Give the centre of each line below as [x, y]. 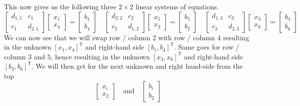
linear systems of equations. [177, 6]
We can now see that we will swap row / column [77, 37]
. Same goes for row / [206, 47]
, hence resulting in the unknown [100, 56]
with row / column [187, 37]
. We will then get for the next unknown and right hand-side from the [137, 66]
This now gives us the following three [60, 6]
